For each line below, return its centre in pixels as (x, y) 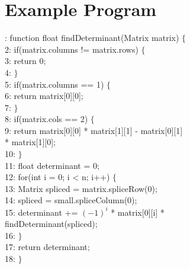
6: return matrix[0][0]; (44, 96)
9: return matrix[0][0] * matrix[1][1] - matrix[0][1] (94, 130)
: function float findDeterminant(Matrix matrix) (92, 38)
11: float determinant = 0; (52, 165)
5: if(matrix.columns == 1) (54, 84)
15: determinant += (41, 212)
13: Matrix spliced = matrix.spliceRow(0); (81, 188)
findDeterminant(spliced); (51, 224)
